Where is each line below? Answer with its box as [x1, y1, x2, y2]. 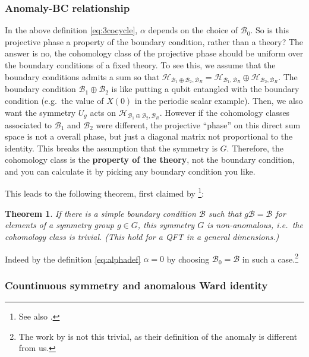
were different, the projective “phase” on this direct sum [96, 118, 301, 131]
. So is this [250, 24, 289, 36]
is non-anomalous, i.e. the [207, 219, 303, 231]
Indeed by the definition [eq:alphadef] [5, 252, 141, 265]
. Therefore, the [226, 141, 283, 154]
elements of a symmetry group [5, 219, 114, 231]
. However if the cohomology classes [159, 106, 290, 118]
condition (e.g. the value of [5, 94, 104, 107]
